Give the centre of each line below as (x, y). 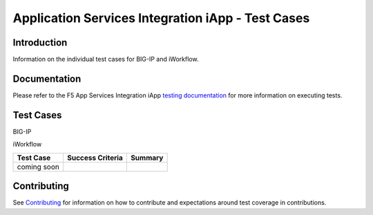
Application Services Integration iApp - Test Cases (161, 18)
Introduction (40, 43)
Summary (147, 158)
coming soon (38, 167)
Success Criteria (95, 158)
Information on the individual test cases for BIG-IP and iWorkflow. (106, 59)
